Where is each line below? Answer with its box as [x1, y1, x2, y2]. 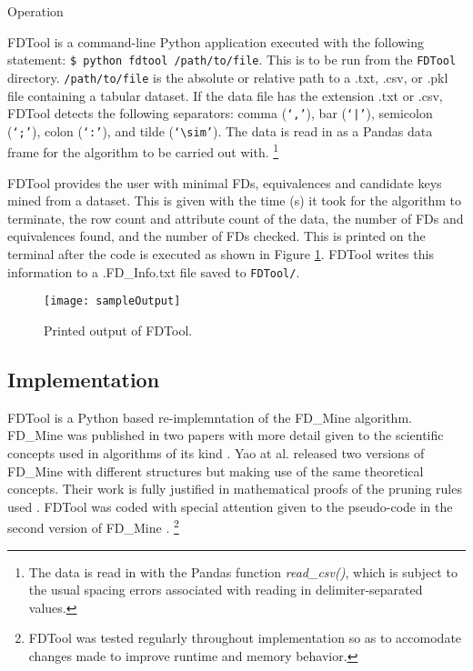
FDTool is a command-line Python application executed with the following [7, 32, 425, 51]
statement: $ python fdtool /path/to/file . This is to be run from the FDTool [7, 50, 457, 69]
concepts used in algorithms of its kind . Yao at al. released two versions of [7, 443, 425, 462]
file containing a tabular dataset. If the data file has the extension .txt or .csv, [7, 85, 443, 105]
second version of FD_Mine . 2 [7, 516, 179, 536]
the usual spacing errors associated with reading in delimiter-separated [28, 580, 423, 599]
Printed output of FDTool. [44, 320, 193, 339]
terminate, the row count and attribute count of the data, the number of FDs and [7, 208, 464, 227]
